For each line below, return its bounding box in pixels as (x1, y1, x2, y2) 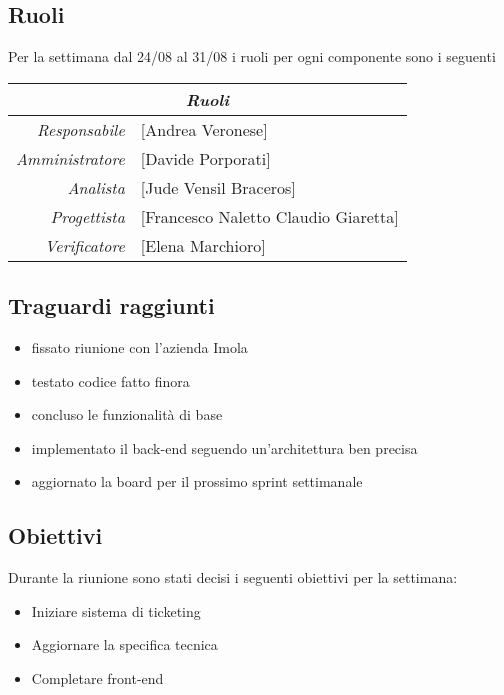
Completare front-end (31, 667, 164, 688)
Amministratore (16, 146, 125, 170)
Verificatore (44, 233, 125, 257)
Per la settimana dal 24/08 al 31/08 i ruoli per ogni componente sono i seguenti (8, 46, 496, 67)
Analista (67, 175, 125, 199)
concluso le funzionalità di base (31, 404, 223, 425)
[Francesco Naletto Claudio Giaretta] (140, 204, 399, 228)
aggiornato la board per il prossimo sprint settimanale (31, 471, 363, 492)
